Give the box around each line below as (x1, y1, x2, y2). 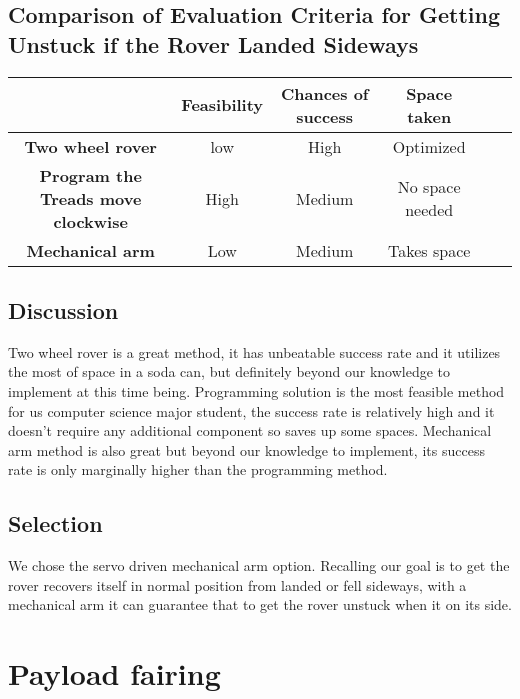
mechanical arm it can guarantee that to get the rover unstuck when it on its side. (8, 594, 512, 615)
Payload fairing (8, 653, 221, 694)
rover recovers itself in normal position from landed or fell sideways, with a (8, 574, 467, 595)
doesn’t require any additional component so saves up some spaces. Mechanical (8, 420, 492, 441)
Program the (39, 163, 142, 187)
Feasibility (181, 93, 264, 117)
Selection (8, 508, 103, 539)
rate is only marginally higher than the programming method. (8, 459, 388, 480)
